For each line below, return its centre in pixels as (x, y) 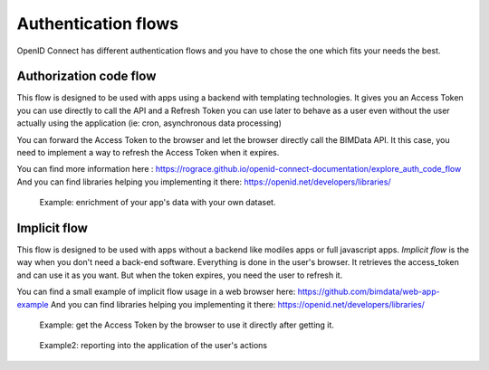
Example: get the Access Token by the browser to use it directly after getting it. (187, 325)
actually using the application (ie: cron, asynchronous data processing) (149, 123)
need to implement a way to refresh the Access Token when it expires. (148, 153)
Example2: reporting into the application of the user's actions (153, 346)
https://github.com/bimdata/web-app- (369, 292)
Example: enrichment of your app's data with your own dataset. (158, 203)
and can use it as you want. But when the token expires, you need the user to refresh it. (180, 275)
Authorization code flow (86, 76)
